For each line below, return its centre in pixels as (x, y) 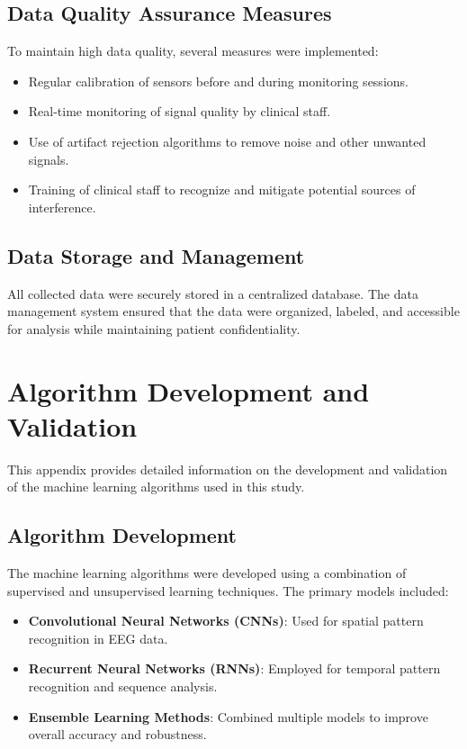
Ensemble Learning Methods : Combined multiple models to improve (228, 716)
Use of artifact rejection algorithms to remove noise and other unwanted (227, 141)
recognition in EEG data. (98, 638)
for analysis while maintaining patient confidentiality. (154, 328)
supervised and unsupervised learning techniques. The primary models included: (228, 590)
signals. (49, 159)
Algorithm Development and (189, 390)
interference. (62, 207)
